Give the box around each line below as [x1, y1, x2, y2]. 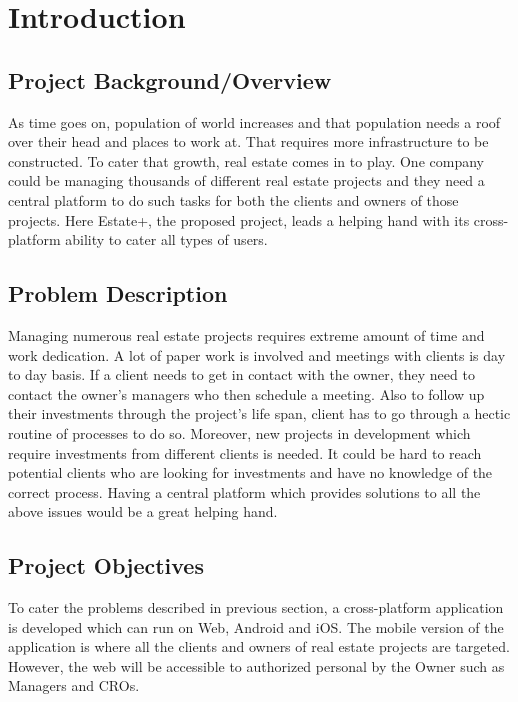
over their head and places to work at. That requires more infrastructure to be [8, 131, 489, 152]
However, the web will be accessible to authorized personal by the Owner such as [8, 655, 505, 676]
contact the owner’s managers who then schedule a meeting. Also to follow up [8, 383, 485, 404]
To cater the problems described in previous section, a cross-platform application [8, 597, 504, 618]
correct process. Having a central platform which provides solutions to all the [8, 481, 481, 502]
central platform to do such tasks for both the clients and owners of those [8, 189, 459, 210]
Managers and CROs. [8, 675, 140, 696]
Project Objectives [8, 550, 204, 581]
